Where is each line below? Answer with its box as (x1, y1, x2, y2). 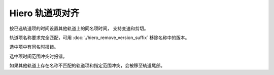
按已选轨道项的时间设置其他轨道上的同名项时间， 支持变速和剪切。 (9, 25, 149, 31)
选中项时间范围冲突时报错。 (9, 53, 67, 59)
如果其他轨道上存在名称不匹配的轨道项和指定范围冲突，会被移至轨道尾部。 (9, 62, 165, 68)
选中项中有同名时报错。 (9, 44, 58, 50)
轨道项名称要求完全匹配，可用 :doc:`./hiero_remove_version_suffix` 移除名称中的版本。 (9, 34, 190, 41)
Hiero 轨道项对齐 (9, 8, 80, 19)
